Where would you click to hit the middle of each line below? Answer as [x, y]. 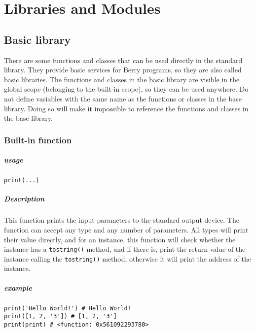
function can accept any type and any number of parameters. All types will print [126, 229]
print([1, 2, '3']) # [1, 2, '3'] [61, 316]
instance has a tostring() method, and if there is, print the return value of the [125, 249]
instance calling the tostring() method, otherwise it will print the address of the [127, 258]
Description [24, 199]
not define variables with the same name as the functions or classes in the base [123, 98]
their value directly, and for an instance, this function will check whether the [120, 239]
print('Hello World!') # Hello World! [68, 308]
